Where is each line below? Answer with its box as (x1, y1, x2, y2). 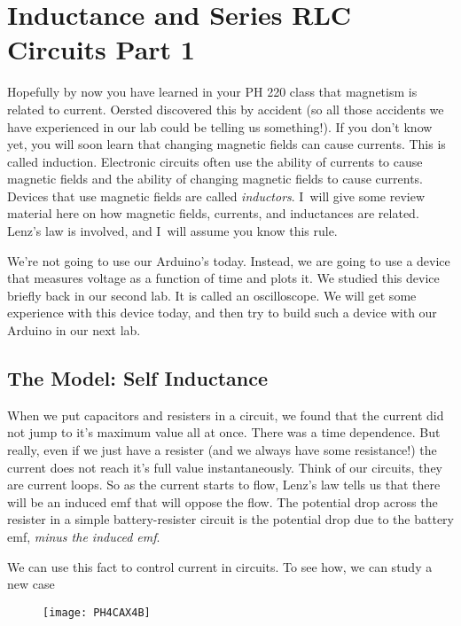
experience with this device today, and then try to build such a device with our (7, 303, 437, 322)
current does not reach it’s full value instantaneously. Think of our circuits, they (7, 458, 443, 476)
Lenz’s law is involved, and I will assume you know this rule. (7, 222, 338, 240)
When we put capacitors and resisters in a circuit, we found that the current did (7, 405, 444, 424)
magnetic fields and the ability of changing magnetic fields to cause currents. (7, 169, 423, 188)
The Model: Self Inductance (7, 364, 269, 392)
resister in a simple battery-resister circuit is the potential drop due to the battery (7, 510, 454, 528)
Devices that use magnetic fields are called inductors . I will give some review (7, 186, 426, 205)
